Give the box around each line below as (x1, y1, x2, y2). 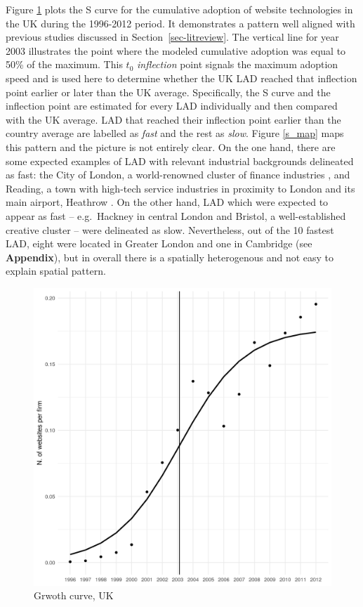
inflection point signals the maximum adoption (136, 57, 338, 72)
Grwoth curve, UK (34, 588, 114, 603)
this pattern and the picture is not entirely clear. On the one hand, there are (6, 139, 336, 154)
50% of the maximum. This (6, 57, 123, 72)
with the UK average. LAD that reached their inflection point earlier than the (6, 112, 341, 126)
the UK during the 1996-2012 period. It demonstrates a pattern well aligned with (6, 15, 355, 30)
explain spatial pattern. (6, 263, 106, 278)
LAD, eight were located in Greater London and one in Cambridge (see (6, 236, 312, 251)
